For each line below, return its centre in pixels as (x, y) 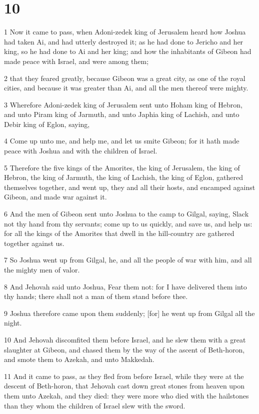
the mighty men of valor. (42, 269)
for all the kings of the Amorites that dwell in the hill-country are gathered (119, 233)
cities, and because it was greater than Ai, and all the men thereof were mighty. (126, 88)
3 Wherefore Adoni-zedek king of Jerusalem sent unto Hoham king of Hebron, (123, 104)
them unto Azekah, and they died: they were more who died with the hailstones (126, 395)
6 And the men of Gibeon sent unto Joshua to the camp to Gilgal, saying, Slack (126, 214)
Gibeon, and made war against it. (55, 197)
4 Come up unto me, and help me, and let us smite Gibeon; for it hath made (122, 141)
